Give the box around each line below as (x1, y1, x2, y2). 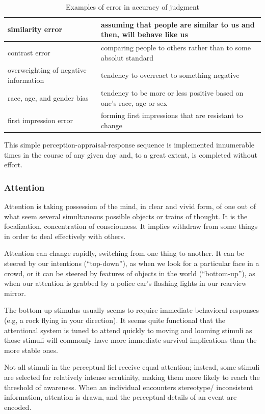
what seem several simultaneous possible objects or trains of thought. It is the (4, 211, 248, 221)
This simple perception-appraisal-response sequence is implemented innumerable (4, 139, 255, 150)
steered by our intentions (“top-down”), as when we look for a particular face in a (4, 258, 259, 268)
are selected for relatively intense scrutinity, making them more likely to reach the (4, 371, 260, 382)
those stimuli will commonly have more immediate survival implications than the (4, 335, 257, 345)
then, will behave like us (101, 29, 188, 40)
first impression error (8, 115, 73, 126)
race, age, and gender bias (8, 92, 89, 103)
